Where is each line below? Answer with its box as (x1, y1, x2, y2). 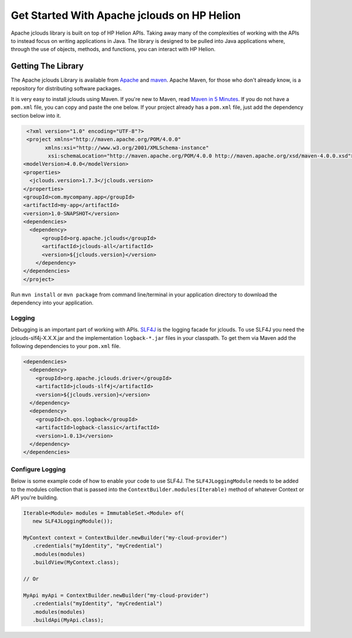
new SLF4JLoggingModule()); (32, 518, 114, 525)
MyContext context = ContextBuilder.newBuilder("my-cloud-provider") (23, 535, 228, 541)
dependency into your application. (11, 299, 94, 306)
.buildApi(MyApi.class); (32, 616, 104, 623)
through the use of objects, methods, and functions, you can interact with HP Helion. (11, 46, 216, 53)
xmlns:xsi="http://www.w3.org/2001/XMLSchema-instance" (45, 144, 209, 151)
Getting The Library (11, 61, 84, 71)
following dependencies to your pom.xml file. (11, 343, 121, 350)
